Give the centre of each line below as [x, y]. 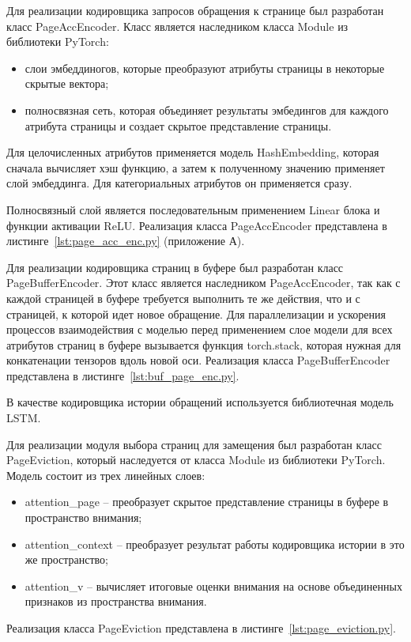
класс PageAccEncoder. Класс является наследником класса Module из [177, 26]
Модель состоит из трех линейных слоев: [106, 475]
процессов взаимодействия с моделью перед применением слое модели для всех [200, 329]
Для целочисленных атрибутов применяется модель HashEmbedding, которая [193, 152]
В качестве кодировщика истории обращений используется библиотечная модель [200, 402]
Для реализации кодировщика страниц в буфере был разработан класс [175, 267]
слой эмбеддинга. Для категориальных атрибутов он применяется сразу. [179, 183]
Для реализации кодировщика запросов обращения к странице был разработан [195, 10]
